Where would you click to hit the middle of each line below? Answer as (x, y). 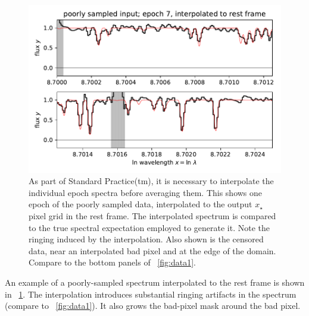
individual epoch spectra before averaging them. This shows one (146, 192)
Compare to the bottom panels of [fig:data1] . (112, 262)
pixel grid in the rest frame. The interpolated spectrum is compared (152, 216)
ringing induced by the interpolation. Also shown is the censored (146, 239)
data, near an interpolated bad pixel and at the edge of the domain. (152, 250)
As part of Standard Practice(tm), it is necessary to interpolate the (151, 181)
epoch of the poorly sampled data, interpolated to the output (141, 204)
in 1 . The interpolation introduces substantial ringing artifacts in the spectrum (151, 294)
